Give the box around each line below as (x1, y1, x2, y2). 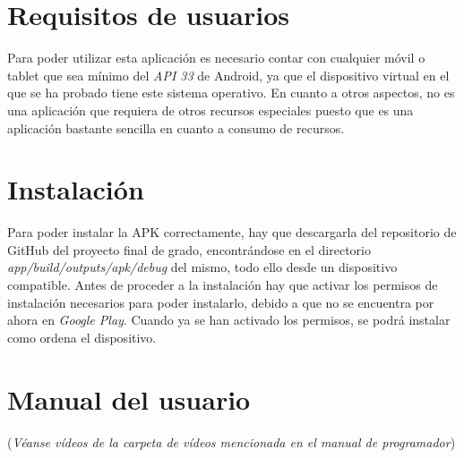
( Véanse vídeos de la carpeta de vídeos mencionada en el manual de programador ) (7, 432, 456, 451)
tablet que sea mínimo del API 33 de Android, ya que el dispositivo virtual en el (7, 65, 450, 84)
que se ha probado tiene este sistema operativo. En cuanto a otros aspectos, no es (7, 83, 455, 102)
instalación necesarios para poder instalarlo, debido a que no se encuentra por (7, 293, 434, 311)
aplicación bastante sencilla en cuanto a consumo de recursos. (7, 118, 345, 137)
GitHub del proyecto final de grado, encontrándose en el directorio (7, 240, 371, 259)
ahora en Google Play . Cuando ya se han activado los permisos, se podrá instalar (7, 310, 451, 329)
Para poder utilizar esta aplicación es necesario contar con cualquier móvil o (7, 48, 425, 67)
